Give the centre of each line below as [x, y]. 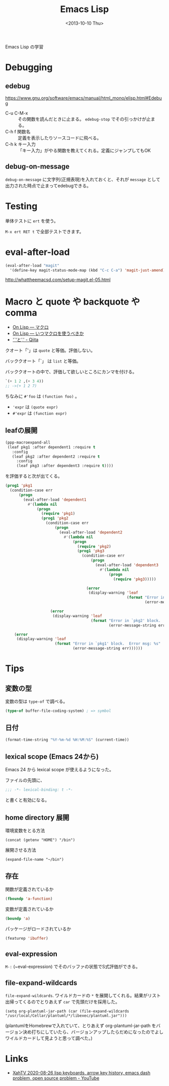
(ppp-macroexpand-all [28, 442]
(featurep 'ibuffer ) [27, 938]
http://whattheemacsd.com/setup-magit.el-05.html [58, 280]
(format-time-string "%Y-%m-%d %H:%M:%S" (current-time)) [67, 740]
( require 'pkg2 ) [94, 547]
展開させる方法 [21, 850]
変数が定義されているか [29, 909]
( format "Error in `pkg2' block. [126, 620]
